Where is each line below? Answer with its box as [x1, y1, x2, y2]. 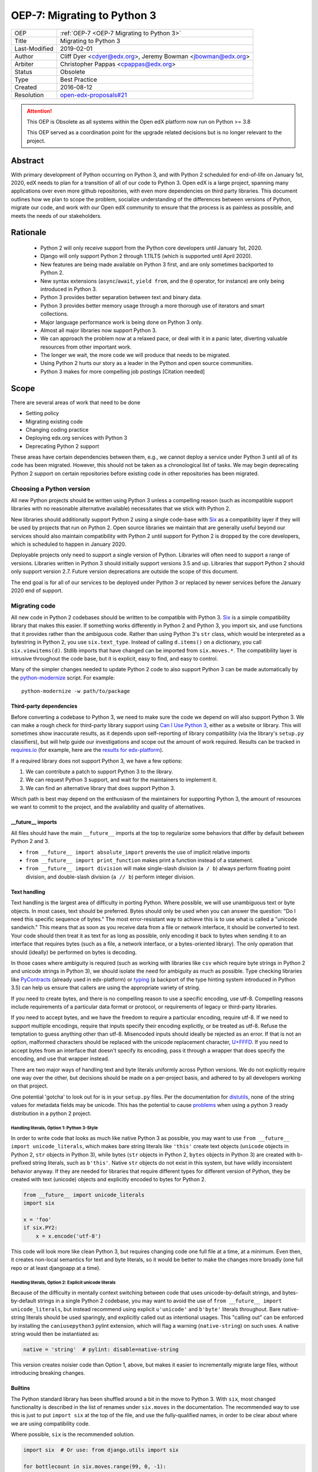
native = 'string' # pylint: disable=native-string [23, 1346, 179, 1352]
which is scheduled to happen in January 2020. [11, 541, 127, 548]
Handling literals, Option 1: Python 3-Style [11, 1125, 98, 1131]
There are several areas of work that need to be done [11, 399, 141, 406]
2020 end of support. [11, 586, 63, 594]
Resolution [14, 91, 44, 99]
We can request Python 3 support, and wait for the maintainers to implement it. [25, 776, 217, 783]
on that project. [11, 1082, 48, 1089]
